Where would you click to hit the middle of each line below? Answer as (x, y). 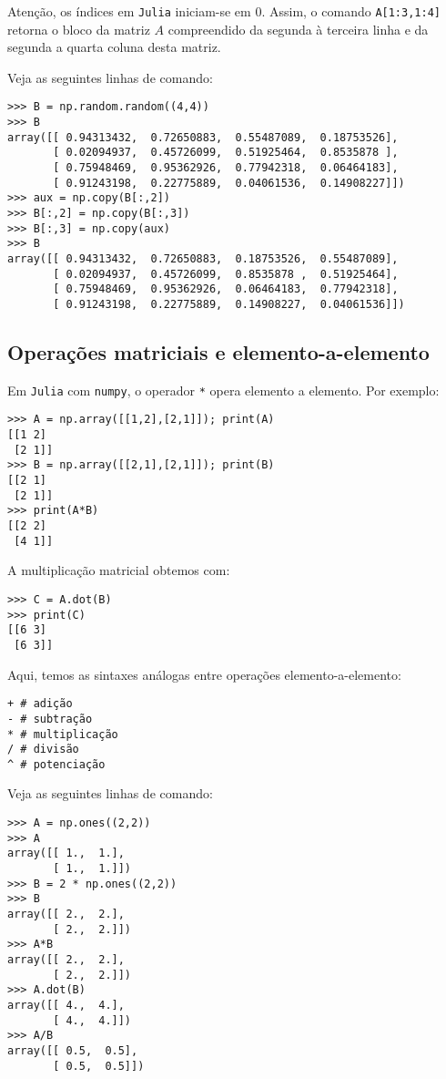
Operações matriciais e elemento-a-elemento (218, 352)
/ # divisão (43, 750)
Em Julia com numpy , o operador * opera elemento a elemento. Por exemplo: (223, 390)
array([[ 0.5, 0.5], (73, 1050)
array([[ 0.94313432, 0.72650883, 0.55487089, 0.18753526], (203, 137)
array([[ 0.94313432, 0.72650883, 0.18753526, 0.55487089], (203, 259)
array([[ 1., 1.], (66, 853)
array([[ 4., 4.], (66, 1005)
